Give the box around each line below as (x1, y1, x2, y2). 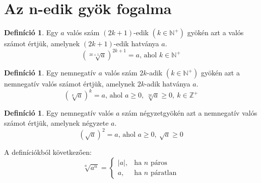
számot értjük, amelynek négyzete (4, 117, 109, 128)
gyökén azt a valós (187, 27, 244, 38)
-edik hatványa (113, 38, 159, 49)
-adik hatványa (144, 78, 190, 89)
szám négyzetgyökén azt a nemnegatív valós (122, 108, 257, 118)
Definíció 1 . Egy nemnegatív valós (4, 108, 114, 118)
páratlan (150, 169, 177, 177)
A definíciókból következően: (4, 147, 92, 157)
